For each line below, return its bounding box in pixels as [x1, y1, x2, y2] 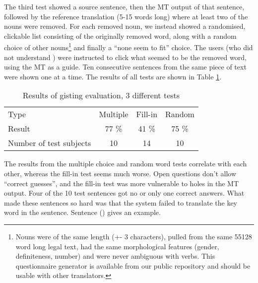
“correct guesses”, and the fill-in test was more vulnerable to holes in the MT [4, 178, 239, 188]
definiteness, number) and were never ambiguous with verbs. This [15, 251, 215, 261]
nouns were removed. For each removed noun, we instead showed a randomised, [4, 21, 246, 31]
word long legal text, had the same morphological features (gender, [15, 241, 219, 251]
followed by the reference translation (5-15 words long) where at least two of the [4, 11, 248, 21]
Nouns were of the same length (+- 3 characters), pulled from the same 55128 [15, 231, 252, 241]
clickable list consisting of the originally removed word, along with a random [4, 30, 237, 41]
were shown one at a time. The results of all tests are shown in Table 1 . [4, 71, 222, 81]
